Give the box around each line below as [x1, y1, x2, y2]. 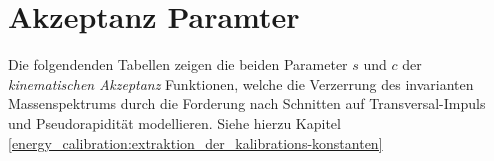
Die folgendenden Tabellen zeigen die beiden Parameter [8, 54, 348, 75]
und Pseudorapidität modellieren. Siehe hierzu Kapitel [8, 112, 341, 133]
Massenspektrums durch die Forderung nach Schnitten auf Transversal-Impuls [8, 93, 486, 114]
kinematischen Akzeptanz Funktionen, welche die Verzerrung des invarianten [8, 73, 474, 94]
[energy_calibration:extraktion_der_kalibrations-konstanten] [8, 132, 383, 153]
